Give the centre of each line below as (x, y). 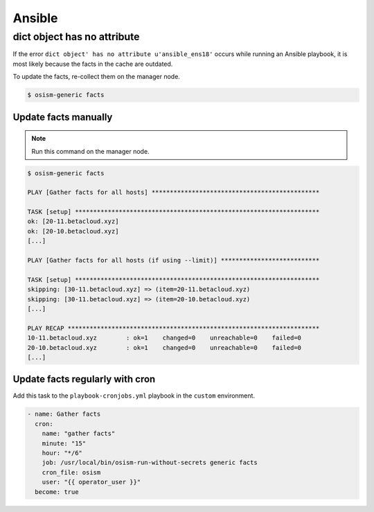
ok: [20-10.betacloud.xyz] (73, 231)
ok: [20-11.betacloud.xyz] (73, 221)
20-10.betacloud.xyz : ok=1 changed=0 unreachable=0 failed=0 (164, 347)
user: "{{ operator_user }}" (91, 482)
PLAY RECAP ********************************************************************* (173, 328)
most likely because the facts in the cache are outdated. (93, 64)
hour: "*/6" (62, 453)
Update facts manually (63, 117)
